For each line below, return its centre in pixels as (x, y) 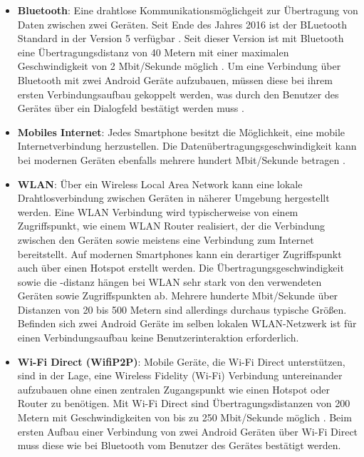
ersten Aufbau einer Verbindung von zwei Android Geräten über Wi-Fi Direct (188, 431)
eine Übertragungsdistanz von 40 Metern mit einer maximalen (153, 52)
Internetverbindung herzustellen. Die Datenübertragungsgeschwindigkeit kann (187, 146)
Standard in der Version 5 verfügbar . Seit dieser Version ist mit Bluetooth (181, 38)
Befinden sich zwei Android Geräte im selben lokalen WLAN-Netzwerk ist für (187, 323)
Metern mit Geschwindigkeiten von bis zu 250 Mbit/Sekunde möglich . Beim (184, 417)
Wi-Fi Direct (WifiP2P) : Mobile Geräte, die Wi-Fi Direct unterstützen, (181, 361)
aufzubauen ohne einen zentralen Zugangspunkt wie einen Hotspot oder (173, 389)
